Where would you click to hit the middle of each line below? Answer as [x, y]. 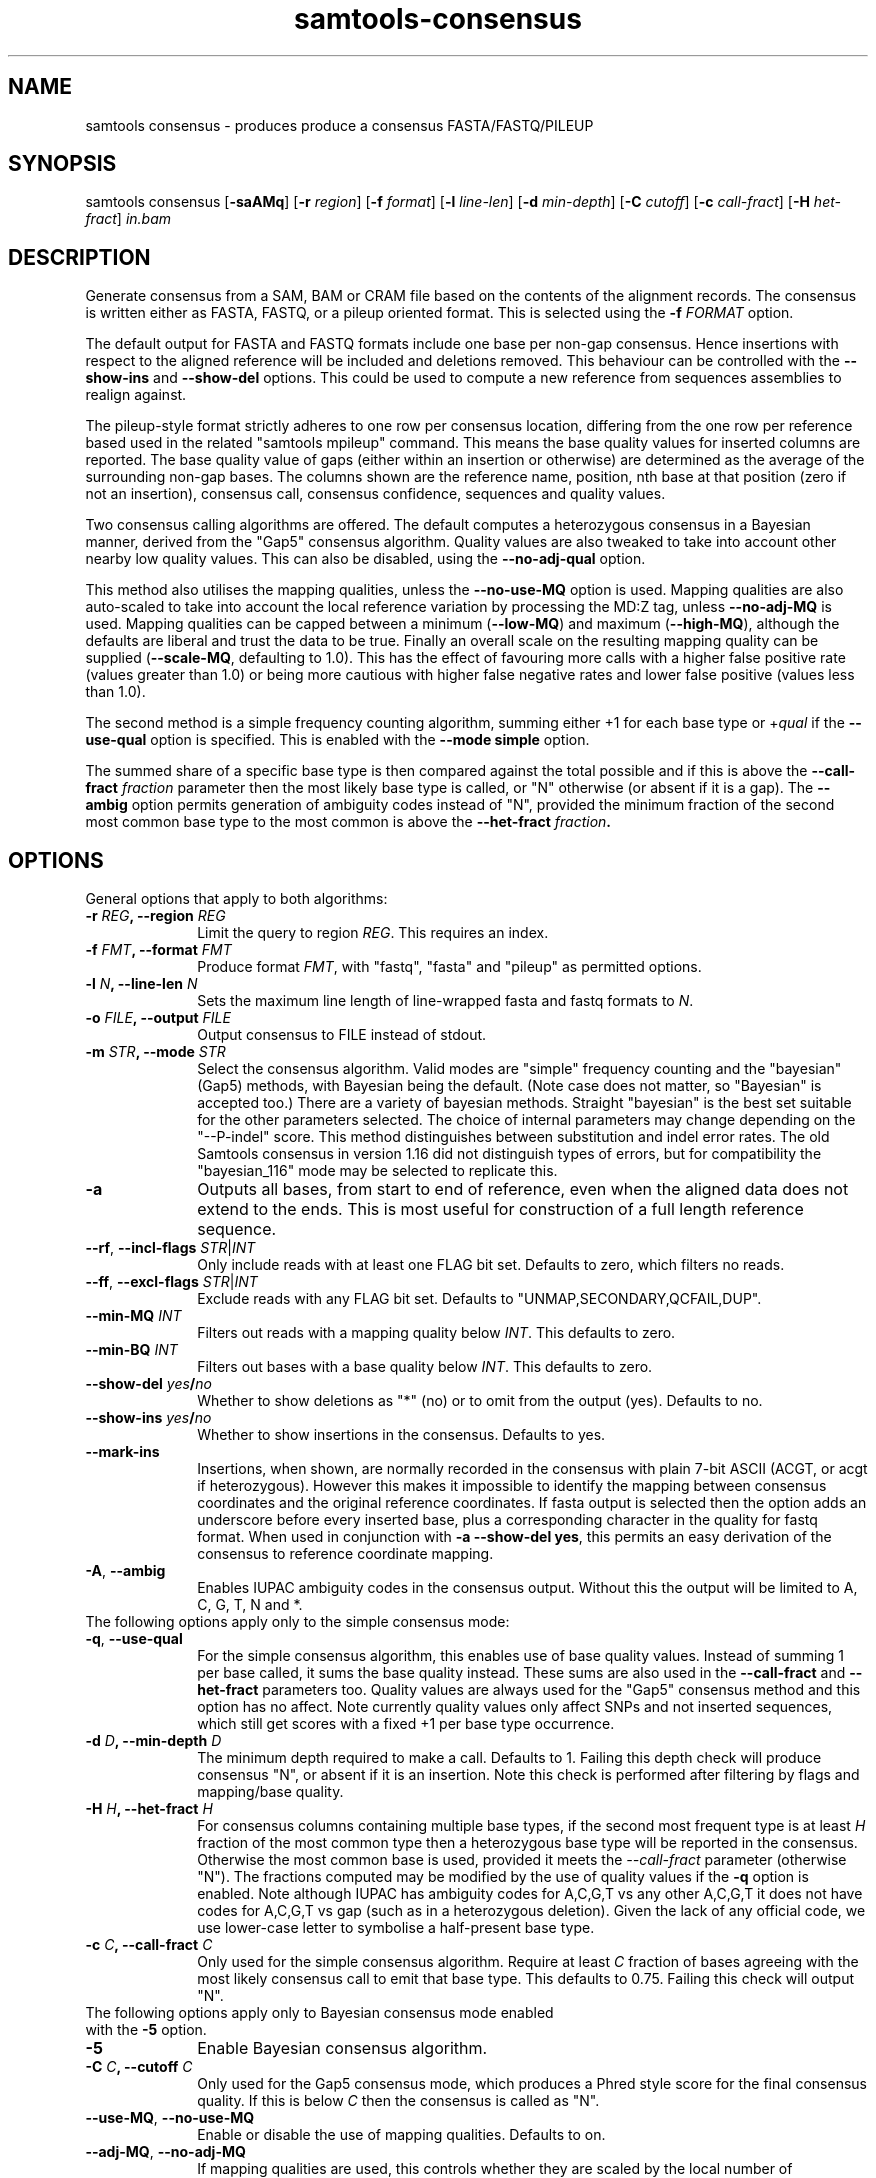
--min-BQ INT [131, 1350]
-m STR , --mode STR [155, 1052]
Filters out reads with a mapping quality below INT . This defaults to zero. [436, 1333]
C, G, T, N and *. [250, 1605]
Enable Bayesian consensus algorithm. [342, 2048]
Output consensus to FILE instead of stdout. [342, 1035]
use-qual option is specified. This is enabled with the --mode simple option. [337, 740]
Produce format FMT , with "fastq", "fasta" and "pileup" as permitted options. [449, 967]
